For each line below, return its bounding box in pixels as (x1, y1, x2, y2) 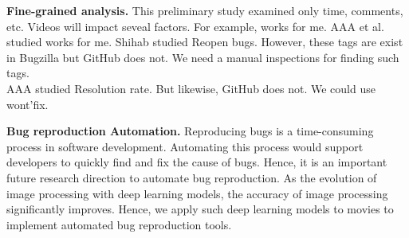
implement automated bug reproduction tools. (6, 216, 232, 232)
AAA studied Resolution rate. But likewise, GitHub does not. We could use (6, 80, 376, 96)
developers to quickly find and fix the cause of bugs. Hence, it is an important (6, 154, 387, 170)
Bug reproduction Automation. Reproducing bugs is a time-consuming (6, 123, 374, 139)
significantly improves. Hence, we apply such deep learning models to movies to (6, 201, 394, 217)
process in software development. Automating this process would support (6, 138, 364, 154)
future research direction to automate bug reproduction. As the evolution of (6, 169, 377, 185)
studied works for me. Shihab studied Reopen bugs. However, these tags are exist (6, 33, 403, 50)
